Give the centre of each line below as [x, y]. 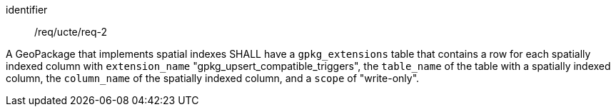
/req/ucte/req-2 [71, 32]
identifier [27, 10]
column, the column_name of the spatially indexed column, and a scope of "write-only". [213, 78]
